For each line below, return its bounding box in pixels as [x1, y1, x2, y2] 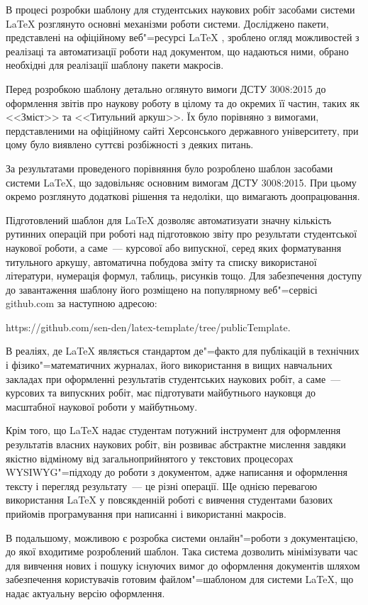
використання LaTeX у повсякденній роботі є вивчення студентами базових [6, 492, 333, 507]
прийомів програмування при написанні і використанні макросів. [6, 506, 286, 521]
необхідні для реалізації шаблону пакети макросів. [6, 57, 224, 72]
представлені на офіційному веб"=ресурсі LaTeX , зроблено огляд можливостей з [6, 30, 359, 45]
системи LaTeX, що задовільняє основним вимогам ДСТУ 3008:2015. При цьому [6, 174, 357, 189]
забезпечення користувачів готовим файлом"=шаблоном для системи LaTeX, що [6, 572, 354, 587]
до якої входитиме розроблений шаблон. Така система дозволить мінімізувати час [6, 544, 358, 559]
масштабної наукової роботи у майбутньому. [6, 399, 198, 413]
